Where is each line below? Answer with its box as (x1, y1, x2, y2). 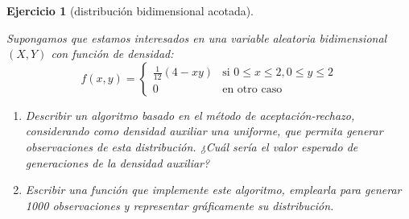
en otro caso (222, 83, 283, 95)
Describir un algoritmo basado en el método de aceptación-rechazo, (25, 106, 355, 123)
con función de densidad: (51, 45, 174, 62)
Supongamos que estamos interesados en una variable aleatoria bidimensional (6, 29, 387, 46)
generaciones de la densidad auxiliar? (25, 154, 210, 171)
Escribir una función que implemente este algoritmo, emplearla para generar (25, 181, 402, 198)
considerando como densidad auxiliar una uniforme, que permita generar (25, 122, 383, 139)
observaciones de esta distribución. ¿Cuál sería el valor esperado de (25, 138, 358, 155)
